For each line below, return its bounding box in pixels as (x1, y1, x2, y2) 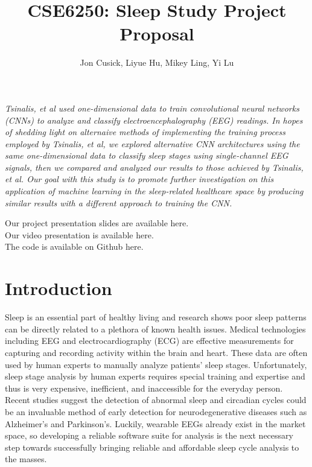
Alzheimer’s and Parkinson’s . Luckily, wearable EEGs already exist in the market (5, 417, 306, 430)
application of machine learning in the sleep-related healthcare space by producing (5, 185, 304, 197)
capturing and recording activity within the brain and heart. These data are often (5, 346, 308, 358)
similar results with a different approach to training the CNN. (5, 196, 232, 209)
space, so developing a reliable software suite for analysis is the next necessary (5, 429, 293, 442)
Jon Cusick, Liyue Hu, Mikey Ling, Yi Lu (80, 56, 234, 69)
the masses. (5, 453, 47, 465)
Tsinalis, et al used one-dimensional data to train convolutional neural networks (5, 101, 299, 114)
